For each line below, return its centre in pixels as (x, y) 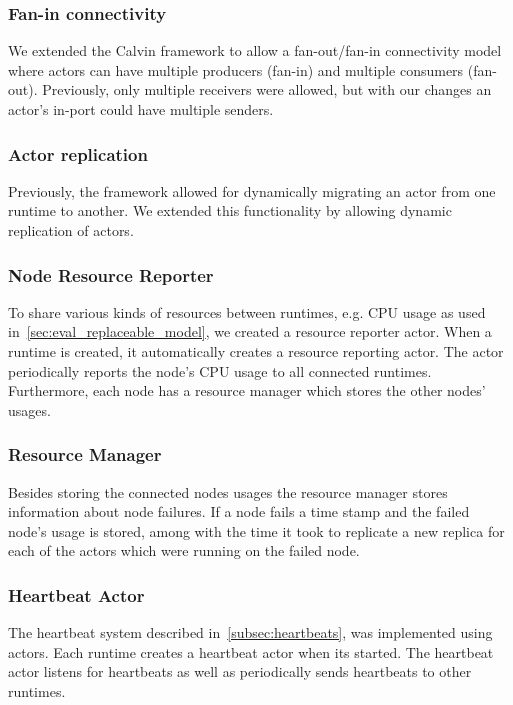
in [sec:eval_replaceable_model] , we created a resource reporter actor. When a (250, 331)
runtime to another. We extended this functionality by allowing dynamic (230, 210)
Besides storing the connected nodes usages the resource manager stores (228, 491)
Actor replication (78, 153)
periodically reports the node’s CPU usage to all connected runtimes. (220, 370)
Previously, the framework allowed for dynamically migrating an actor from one (252, 190)
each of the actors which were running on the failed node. (184, 550)
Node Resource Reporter (111, 274)
